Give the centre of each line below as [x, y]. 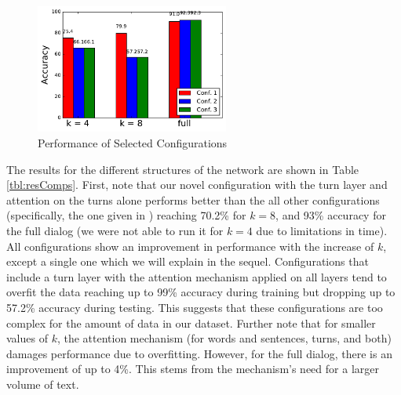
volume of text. [43, 384]
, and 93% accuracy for [331, 215]
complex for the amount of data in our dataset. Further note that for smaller [191, 323]
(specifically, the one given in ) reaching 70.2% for [126, 215]
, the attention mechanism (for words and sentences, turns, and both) [224, 338]
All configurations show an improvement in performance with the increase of [190, 246]
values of [27, 338]
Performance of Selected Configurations [133, 142]
